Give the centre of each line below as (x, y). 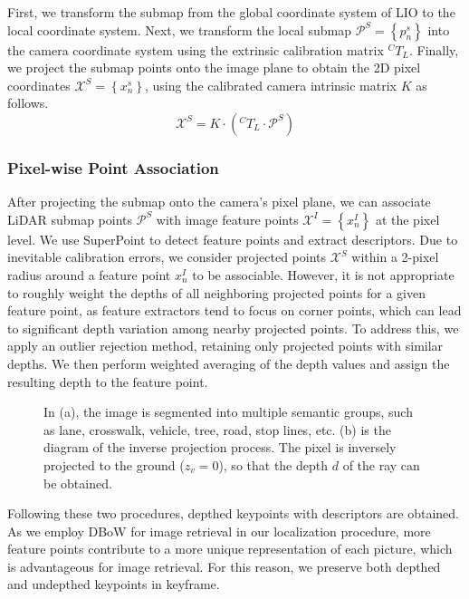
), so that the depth (273, 464)
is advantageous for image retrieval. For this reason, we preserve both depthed (224, 566)
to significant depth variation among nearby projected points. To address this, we (233, 328)
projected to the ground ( (114, 464)
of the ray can (381, 464)
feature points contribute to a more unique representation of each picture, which (230, 549)
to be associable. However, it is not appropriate (323, 274)
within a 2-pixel (395, 257)
